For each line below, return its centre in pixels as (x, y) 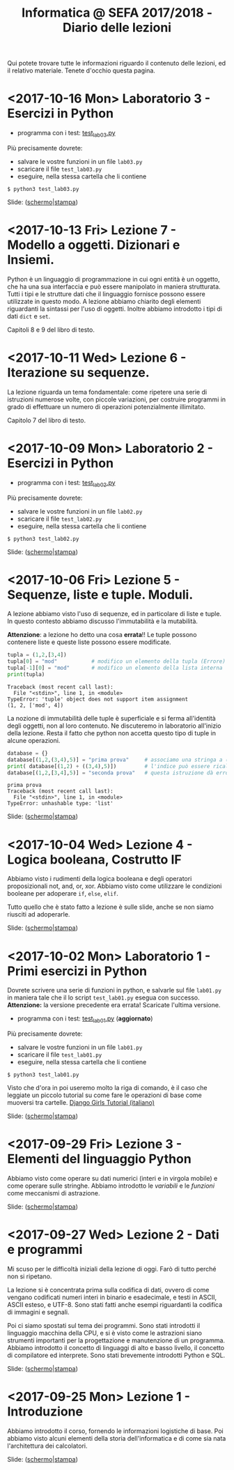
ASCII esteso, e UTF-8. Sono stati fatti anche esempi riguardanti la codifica (115, 1305)
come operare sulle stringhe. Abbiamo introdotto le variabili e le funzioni (111, 1186)
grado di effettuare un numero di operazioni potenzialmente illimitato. (106, 406)
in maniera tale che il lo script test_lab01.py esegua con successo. (103, 997)
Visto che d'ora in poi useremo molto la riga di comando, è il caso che (107, 1088)
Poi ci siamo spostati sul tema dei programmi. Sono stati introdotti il (104, 1326)
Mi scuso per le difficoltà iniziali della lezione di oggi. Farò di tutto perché (112, 1269)
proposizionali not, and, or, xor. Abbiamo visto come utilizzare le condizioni (115, 886)
